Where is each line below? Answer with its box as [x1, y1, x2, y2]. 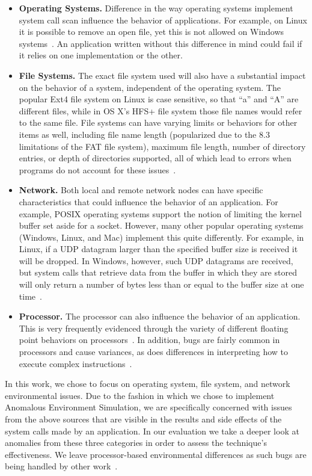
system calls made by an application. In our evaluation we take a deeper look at [5, 424, 299, 437]
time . [19, 289, 42, 302]
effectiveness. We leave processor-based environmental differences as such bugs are [5, 448, 307, 460]
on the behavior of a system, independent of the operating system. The [19, 81, 281, 93]
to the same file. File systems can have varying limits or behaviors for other [19, 116, 298, 129]
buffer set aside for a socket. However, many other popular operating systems [19, 219, 304, 232]
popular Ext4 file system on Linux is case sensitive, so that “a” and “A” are [19, 93, 299, 105]
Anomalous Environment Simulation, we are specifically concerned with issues [5, 401, 292, 413]
